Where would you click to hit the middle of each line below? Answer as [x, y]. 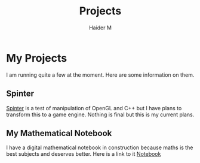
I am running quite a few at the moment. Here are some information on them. [100, 75]
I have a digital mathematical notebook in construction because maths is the [100, 147]
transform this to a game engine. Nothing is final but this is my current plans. [100, 114]
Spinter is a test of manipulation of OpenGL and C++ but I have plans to [94, 108]
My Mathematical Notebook [59, 133]
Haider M [100, 28]
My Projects [37, 58]
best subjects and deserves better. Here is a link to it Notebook [84, 154]
